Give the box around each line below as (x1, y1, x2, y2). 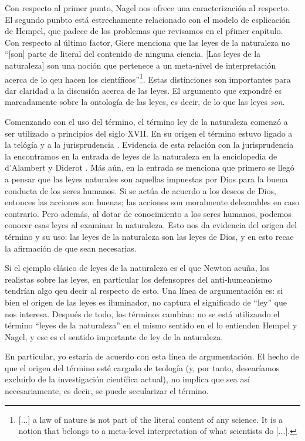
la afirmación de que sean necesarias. (5, 242, 137, 254)
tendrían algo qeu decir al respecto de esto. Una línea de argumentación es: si (5, 284, 283, 297)
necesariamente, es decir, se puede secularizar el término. (5, 385, 209, 397)
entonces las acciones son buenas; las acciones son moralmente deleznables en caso (5, 196, 300, 208)
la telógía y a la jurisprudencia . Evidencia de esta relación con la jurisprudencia (5, 138, 294, 151)
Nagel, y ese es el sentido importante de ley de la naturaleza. (5, 330, 223, 342)
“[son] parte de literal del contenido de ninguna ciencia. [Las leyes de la (5, 48, 261, 60)
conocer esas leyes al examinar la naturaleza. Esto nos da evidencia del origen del (5, 219, 297, 231)
